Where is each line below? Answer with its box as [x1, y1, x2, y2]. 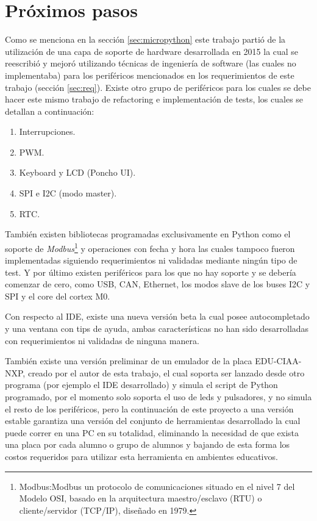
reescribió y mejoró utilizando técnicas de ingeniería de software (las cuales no [5, 57, 296, 70]
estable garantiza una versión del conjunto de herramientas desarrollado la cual [5, 414, 301, 427]
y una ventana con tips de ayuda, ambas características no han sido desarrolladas [5, 322, 309, 335]
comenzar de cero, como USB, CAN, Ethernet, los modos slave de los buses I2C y [5, 278, 310, 290]
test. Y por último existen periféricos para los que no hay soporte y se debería [5, 265, 296, 278]
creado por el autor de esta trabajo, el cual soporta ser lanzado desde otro [27, 366, 305, 379]
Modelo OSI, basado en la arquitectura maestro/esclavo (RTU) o [19, 492, 262, 505]
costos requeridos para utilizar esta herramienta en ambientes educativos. [5, 450, 278, 462]
